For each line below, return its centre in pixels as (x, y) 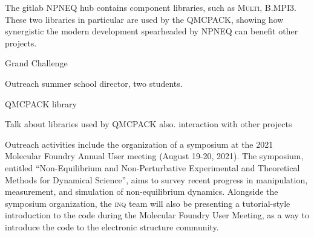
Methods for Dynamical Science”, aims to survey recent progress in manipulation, (156, 179)
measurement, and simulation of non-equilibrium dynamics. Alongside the (142, 191)
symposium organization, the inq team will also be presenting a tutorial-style (148, 203)
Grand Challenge (36, 63)
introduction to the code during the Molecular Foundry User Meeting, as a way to (157, 215)
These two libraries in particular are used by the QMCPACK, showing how (144, 19)
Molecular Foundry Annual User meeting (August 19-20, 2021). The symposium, (154, 156)
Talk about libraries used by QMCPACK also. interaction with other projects (149, 124)
